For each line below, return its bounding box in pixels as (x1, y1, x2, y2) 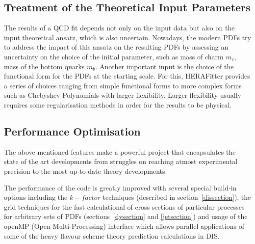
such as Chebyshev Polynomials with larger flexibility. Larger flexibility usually (4, 90, 241, 100)
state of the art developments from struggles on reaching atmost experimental (4, 156, 238, 166)
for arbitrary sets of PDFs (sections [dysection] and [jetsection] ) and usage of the (4, 211, 248, 221)
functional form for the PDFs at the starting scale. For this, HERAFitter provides (4, 71, 250, 81)
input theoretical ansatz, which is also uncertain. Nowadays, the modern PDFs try (4, 32, 251, 42)
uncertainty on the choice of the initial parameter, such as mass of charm (4, 51, 224, 61)
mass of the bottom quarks (4, 61, 85, 71)
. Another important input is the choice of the (95, 61, 234, 71)
